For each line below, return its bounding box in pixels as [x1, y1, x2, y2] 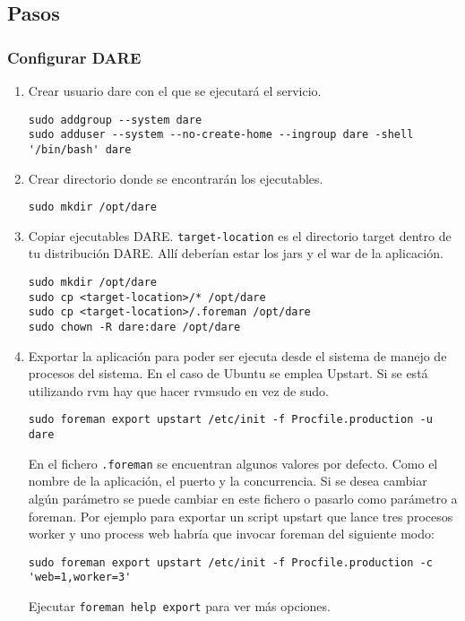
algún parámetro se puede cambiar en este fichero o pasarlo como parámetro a [28, 489, 458, 508]
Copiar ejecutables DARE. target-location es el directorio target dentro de [28, 226, 452, 245]
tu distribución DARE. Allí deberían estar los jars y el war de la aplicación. [28, 244, 443, 263]
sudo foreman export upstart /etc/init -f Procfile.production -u [28, 413, 433, 427]
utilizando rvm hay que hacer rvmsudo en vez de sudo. [28, 381, 329, 400]
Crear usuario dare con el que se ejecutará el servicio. [28, 82, 322, 99]
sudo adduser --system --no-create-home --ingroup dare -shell [28, 128, 414, 142]
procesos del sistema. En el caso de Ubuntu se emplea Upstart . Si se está [28, 364, 428, 383]
